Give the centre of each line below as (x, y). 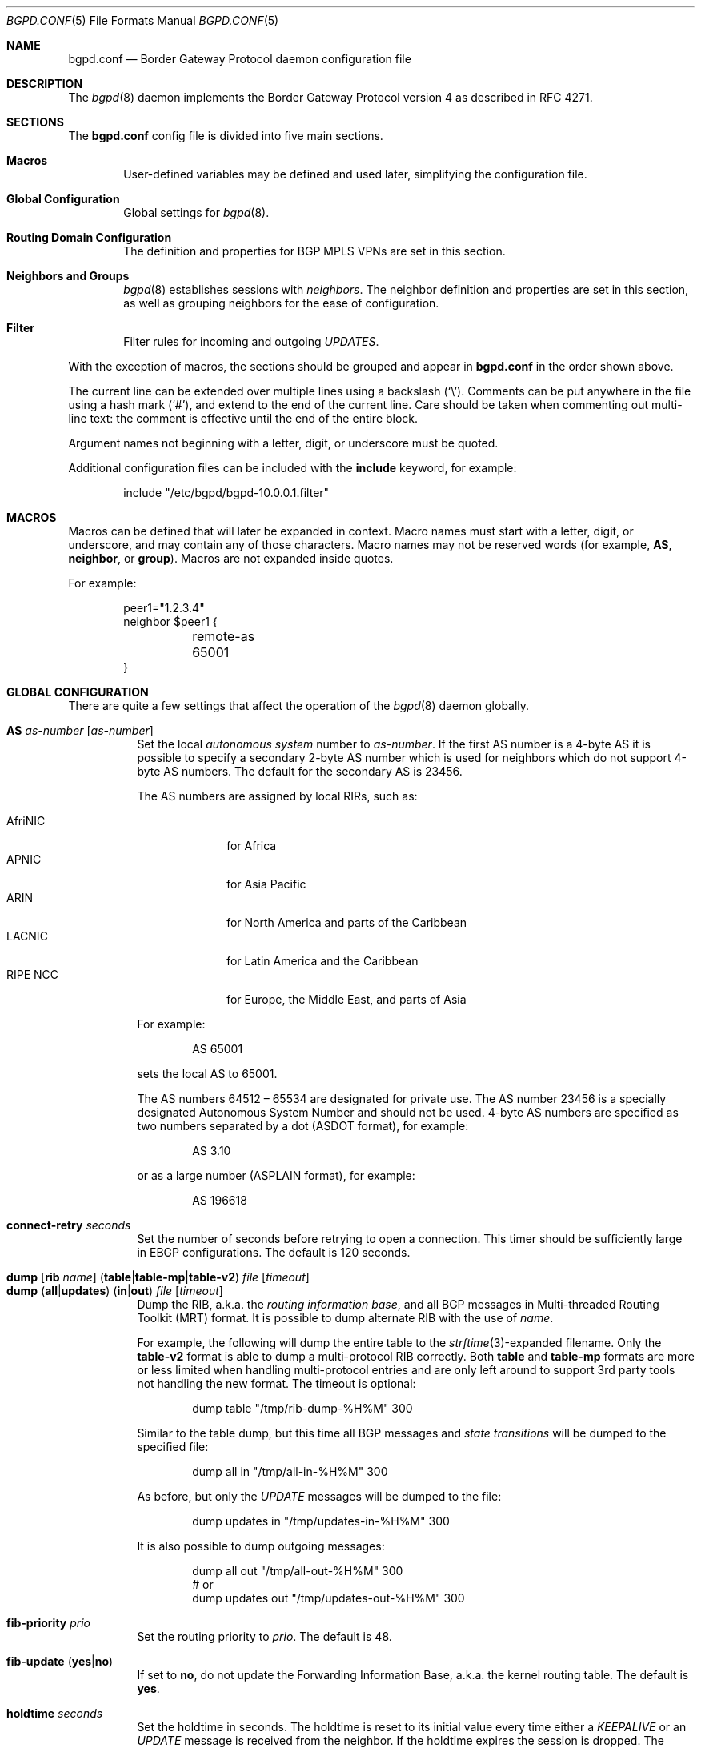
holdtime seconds (55, 1713)
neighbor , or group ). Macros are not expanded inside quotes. (231, 558)
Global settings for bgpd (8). (196, 212)
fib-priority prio (48, 1623)
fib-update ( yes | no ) (60, 1661)
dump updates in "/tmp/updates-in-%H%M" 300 (321, 1521)
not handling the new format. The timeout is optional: (276, 1383)
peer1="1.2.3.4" (164, 608)
